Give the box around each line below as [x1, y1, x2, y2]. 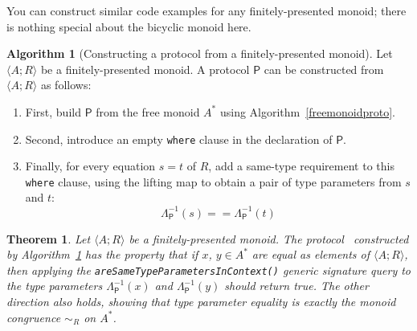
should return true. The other [224, 277, 369, 294]
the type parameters [6, 277, 103, 294]
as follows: [40, 76, 92, 93]
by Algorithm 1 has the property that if [6, 246, 198, 263]
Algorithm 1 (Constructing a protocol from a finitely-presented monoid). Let [6, 45, 393, 62]
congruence [6, 309, 61, 325]
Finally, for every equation [25, 157, 156, 174]
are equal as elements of [251, 246, 370, 263]
